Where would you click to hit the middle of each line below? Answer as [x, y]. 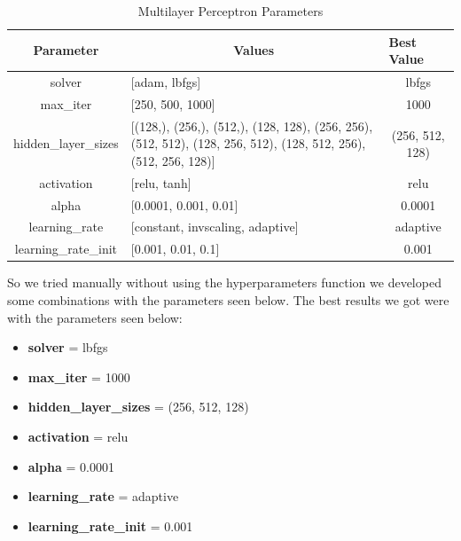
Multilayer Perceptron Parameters [230, 11]
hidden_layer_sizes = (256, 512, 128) [138, 407]
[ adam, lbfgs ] [166, 82]
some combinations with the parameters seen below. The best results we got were [228, 299]
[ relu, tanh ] [161, 182]
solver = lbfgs [68, 347]
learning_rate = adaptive [103, 496]
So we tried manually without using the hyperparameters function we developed [224, 282]
